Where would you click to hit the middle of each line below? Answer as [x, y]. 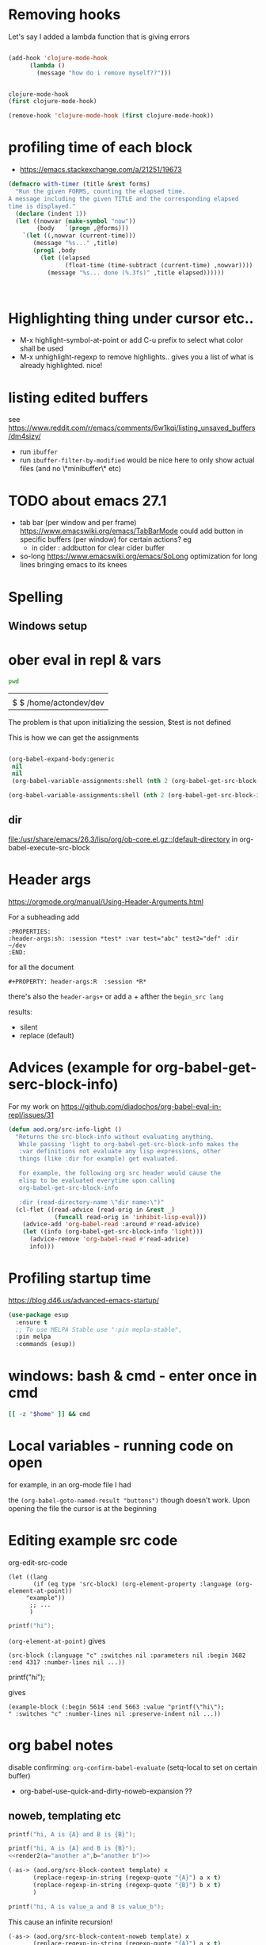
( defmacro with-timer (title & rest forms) [79, 184]
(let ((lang [28, 1577]
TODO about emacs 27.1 [87, 501]
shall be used [42, 349]
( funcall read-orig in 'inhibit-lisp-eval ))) [131, 1217]
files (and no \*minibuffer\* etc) [70, 469]
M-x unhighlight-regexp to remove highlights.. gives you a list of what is [137, 357]
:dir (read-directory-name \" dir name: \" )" [91, 1202]
